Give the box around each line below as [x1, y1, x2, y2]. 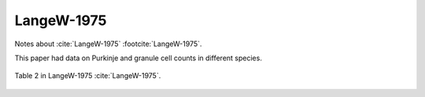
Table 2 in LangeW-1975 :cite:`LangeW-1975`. [14, 71, 161, 81]
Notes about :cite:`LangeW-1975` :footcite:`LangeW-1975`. [14, 39, 202, 48]
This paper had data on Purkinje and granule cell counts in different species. [14, 53, 263, 63]
